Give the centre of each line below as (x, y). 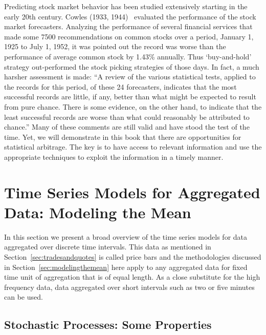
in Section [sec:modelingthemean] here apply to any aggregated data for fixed (126, 267)
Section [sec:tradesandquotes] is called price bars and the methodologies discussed (133, 257)
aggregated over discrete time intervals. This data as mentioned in (108, 247)
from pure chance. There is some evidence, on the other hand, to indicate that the (133, 106)
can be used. (24, 297)
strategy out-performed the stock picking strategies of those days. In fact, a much (132, 66)
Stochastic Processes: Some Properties (108, 324)
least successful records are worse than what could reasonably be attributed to (127, 117)
